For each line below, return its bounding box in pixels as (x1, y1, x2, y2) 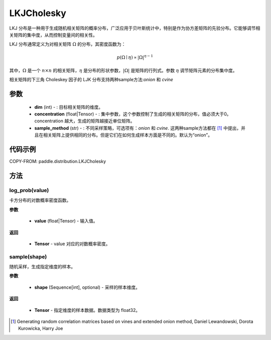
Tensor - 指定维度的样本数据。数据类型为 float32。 (34, 307, 141, 313)
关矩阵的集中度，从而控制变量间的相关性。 (9, 32, 97, 38)
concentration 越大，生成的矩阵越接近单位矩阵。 (34, 118, 135, 124)
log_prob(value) (9, 187, 49, 194)
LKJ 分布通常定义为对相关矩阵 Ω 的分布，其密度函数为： (9, 41, 126, 47)
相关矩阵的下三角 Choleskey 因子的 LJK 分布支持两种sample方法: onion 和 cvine (9, 77, 173, 83)
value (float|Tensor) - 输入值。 (34, 218, 98, 224)
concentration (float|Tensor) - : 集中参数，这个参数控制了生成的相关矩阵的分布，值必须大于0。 (34, 111, 231, 117)
